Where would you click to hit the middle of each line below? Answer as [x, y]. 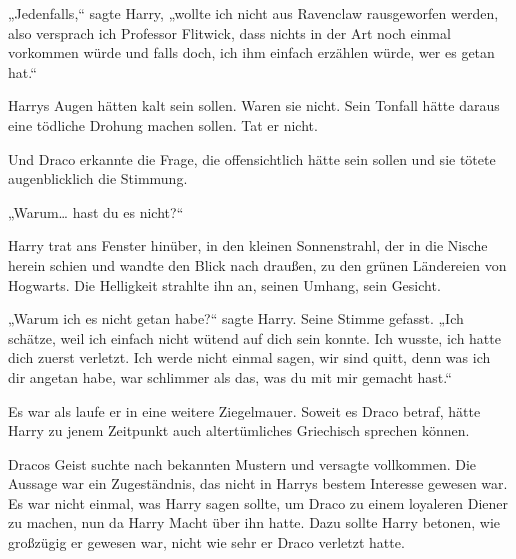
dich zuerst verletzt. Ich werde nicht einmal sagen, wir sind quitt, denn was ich [249, 357]
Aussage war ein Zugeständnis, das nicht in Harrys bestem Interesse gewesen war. [258, 483]
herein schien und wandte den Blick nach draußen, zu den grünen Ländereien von [257, 264]
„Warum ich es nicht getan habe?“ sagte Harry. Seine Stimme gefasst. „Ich [236, 318]
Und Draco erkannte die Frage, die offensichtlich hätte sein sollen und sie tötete [252, 158]
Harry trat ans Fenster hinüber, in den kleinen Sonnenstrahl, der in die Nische [248, 245]
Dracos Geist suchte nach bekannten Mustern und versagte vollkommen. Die [242, 463]
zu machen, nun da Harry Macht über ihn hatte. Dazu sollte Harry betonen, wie [254, 522]
